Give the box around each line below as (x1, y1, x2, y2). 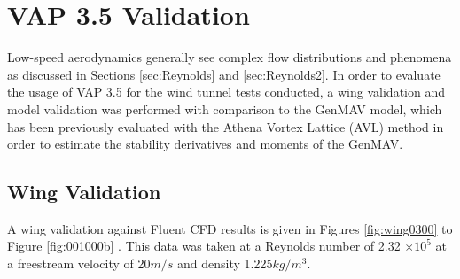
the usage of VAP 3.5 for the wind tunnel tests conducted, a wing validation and (7, 82, 445, 101)
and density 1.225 (177, 254, 273, 273)
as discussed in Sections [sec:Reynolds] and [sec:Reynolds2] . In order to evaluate (7, 65, 441, 83)
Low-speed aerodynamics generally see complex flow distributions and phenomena (7, 48, 452, 66)
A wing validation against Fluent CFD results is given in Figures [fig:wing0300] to (7, 219, 453, 237)
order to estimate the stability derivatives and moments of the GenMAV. (7, 135, 403, 153)
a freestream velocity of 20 (7, 254, 151, 273)
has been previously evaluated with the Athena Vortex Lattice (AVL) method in (7, 117, 444, 136)
